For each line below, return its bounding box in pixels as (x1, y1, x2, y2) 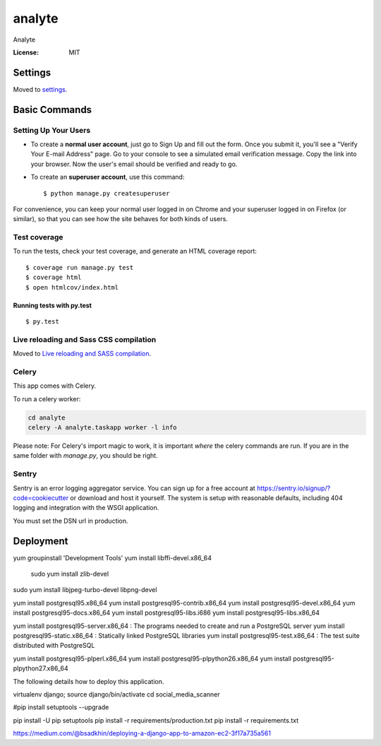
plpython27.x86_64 (13, 664, 68, 673)
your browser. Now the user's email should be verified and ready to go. (30, 160, 238, 168)
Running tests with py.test (13, 301, 92, 309)
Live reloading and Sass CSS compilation (13, 334, 157, 344)
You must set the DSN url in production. (13, 516, 128, 525)
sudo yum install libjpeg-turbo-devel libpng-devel (13, 586, 157, 594)
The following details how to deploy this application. (13, 677, 164, 685)
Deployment (13, 535, 68, 547)
